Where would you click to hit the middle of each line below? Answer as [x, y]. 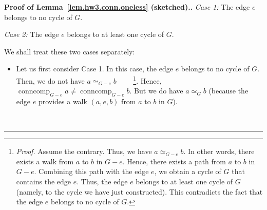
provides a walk [63, 101]
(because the [228, 91]
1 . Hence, [147, 80]
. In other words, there [219, 151]
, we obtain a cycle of [188, 171]
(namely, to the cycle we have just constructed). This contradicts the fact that [139, 191]
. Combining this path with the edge [91, 171]
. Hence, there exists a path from [174, 161]
